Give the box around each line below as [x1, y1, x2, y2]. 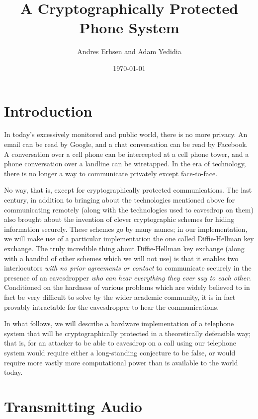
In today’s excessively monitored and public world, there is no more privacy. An [4, 129, 248, 140]
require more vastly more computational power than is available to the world [4, 357, 238, 367]
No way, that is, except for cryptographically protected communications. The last [4, 185, 252, 195]
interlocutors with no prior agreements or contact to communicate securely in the [4, 263, 252, 273]
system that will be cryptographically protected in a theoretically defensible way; [4, 328, 251, 338]
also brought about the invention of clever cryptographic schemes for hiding [4, 214, 235, 224]
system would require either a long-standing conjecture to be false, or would [4, 347, 236, 357]
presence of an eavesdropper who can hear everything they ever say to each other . [4, 272, 251, 282]
